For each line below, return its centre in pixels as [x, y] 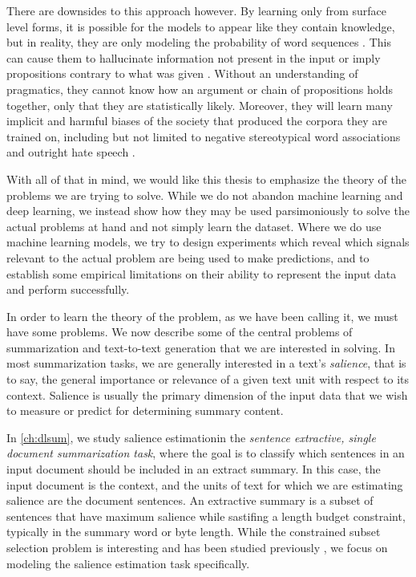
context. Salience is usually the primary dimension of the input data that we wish [207, 394]
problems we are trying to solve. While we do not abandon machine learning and [205, 195]
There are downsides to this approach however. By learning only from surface [197, 10]
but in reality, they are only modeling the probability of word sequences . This [199, 42]
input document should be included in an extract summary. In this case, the [194, 469]
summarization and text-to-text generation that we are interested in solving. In [201, 347]
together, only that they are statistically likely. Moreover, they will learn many [200, 105]
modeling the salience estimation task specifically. [128, 563]
